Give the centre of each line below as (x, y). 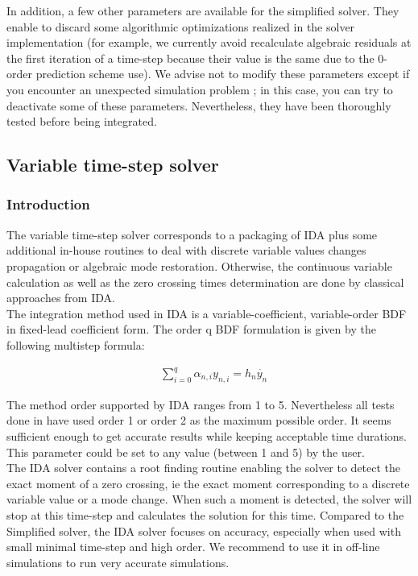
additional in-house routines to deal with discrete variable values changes (186, 250)
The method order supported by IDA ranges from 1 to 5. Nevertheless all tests (201, 404)
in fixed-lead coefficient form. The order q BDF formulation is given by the (191, 329)
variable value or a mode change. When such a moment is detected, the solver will (209, 499)
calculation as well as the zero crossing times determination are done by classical (205, 282)
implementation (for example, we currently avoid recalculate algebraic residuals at (209, 42)
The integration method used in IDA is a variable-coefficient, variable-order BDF (207, 313)
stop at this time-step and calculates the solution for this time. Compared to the (205, 514)
